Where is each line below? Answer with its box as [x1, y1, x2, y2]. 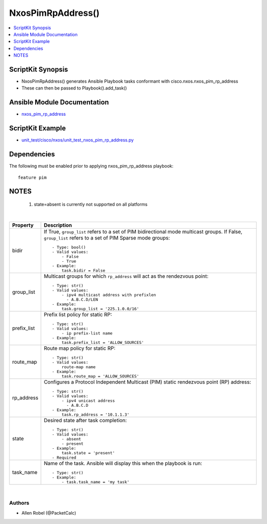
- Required [52, 455, 77, 460]
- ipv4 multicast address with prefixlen [61, 292, 156, 297]
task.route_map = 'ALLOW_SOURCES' [61, 374, 139, 379]
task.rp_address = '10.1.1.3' [61, 412, 130, 417]
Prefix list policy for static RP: [44, 311, 112, 318]
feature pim [18, 175, 47, 180]
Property [12, 222, 34, 229]
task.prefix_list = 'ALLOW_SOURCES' [61, 339, 144, 345]
